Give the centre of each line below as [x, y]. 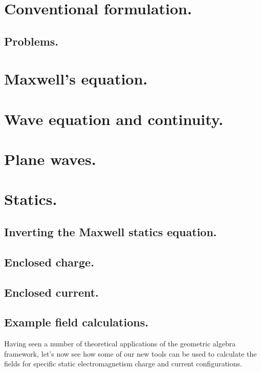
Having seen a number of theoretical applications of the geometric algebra [120, 344]
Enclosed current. [51, 292]
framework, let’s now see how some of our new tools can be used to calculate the [130, 353]
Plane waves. [50, 159]
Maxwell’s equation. [76, 79]
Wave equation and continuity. [114, 119]
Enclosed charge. [49, 262]
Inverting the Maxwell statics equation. [111, 232]
